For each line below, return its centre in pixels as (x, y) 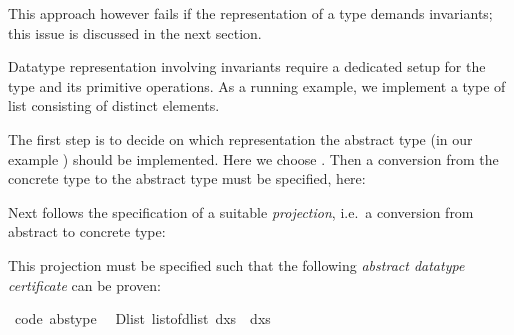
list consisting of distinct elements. (114, 105)
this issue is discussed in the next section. (135, 32)
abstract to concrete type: (87, 231)
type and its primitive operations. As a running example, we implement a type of (257, 85)
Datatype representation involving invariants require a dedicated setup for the (247, 66)
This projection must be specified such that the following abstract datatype (236, 264)
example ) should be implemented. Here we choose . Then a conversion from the (253, 158)
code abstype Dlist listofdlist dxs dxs (142, 318)
